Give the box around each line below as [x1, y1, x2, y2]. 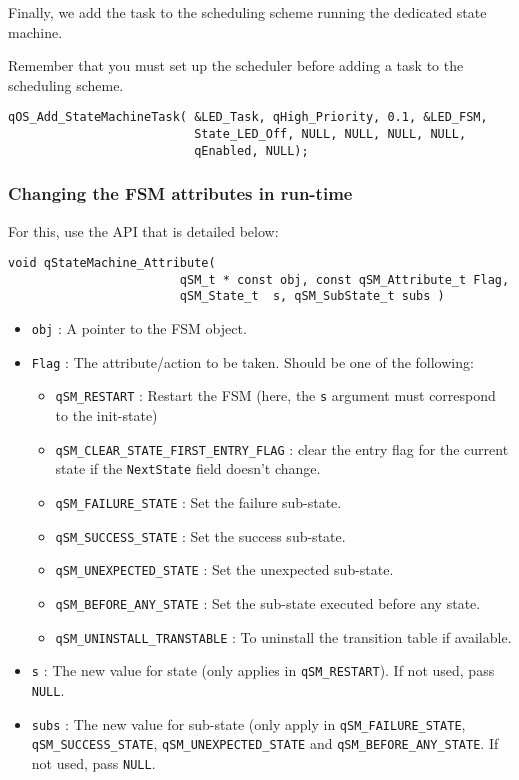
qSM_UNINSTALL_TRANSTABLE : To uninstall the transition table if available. [55, 626, 512, 647]
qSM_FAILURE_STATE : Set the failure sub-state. [55, 492, 342, 512]
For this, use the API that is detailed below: [8, 220, 279, 241]
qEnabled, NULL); [194, 143, 309, 158]
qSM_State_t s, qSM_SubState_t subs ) [179, 289, 445, 304]
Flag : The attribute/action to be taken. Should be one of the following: [31, 351, 474, 372]
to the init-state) [55, 405, 158, 426]
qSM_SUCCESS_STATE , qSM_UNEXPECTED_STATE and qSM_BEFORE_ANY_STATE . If [31, 733, 499, 754]
